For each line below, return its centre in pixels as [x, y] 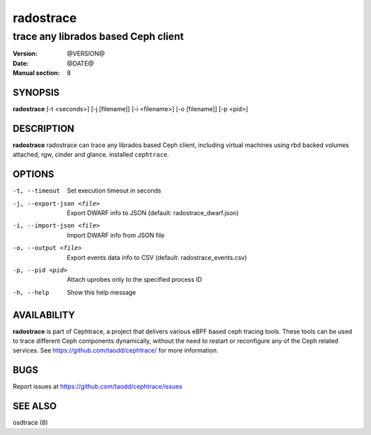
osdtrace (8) [30, 423]
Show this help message [102, 292]
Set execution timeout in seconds [114, 191]
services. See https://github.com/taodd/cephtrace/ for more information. [116, 350]
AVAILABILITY [44, 315]
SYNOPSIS [36, 92]
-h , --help [31, 292]
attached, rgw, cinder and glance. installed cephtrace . [91, 155]
